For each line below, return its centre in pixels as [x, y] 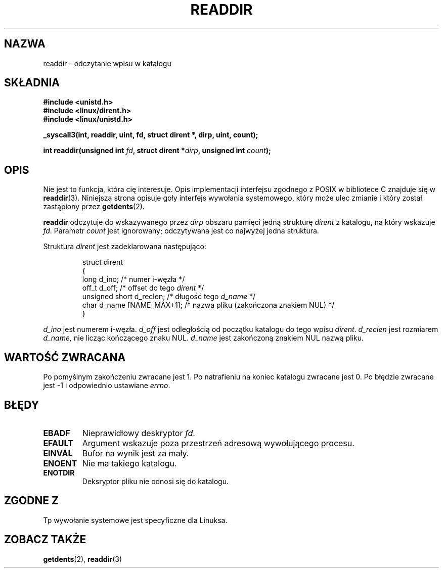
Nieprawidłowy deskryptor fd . [139, 433]
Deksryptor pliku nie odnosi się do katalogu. [155, 481]
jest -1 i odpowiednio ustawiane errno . [107, 386]
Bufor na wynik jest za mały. [136, 453]
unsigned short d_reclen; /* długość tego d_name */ [169, 297]
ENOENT [60, 463]
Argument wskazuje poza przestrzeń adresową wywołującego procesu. [218, 443]
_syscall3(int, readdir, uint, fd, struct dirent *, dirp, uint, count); [151, 135]
